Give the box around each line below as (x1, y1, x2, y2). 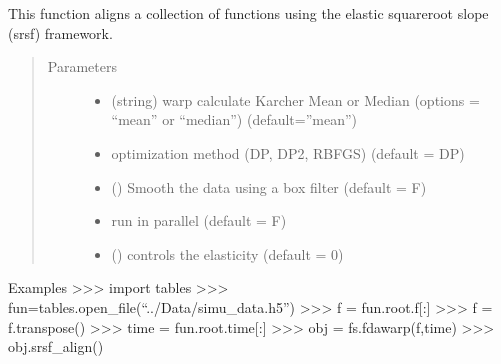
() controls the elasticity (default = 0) (111, 243, 344, 264)
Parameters (47, 56, 117, 77)
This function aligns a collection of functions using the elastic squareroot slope (8, 3, 489, 23)
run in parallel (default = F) (111, 210, 287, 231)
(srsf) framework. (8, 22, 113, 43)
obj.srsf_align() (8, 336, 104, 357)
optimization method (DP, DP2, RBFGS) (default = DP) (111, 142, 465, 163)
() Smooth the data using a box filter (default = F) (111, 176, 427, 197)
